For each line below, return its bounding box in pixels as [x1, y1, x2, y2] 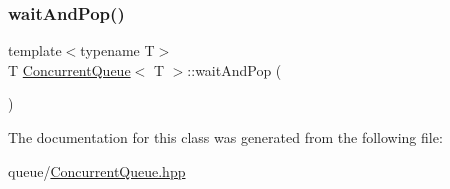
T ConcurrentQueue [8, 59, 131, 80]
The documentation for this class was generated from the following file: [8, 127, 443, 147]
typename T [80, 40, 155, 61]
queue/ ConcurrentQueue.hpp [8, 160, 186, 181]
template [8, 40, 62, 61]
